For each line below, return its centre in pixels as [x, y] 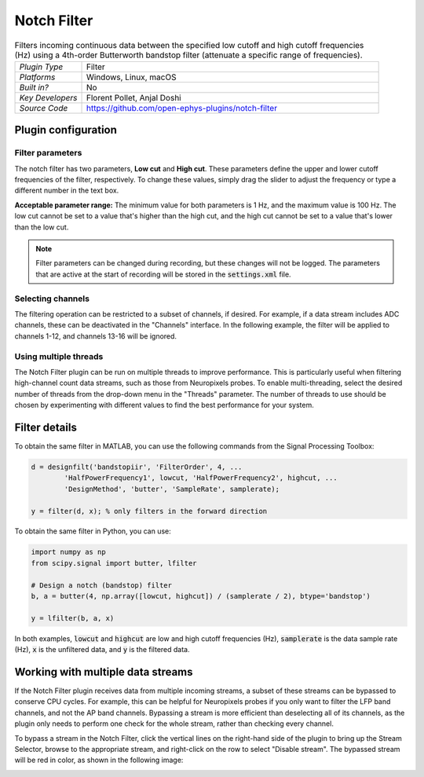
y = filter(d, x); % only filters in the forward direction [149, 511]
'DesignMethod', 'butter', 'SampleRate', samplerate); [172, 489]
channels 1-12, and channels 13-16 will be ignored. [95, 336]
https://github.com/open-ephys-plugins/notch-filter [182, 108]
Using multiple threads [59, 356]
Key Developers [48, 97]
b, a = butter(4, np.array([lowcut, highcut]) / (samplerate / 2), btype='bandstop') [201, 596]
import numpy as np [68, 552]
